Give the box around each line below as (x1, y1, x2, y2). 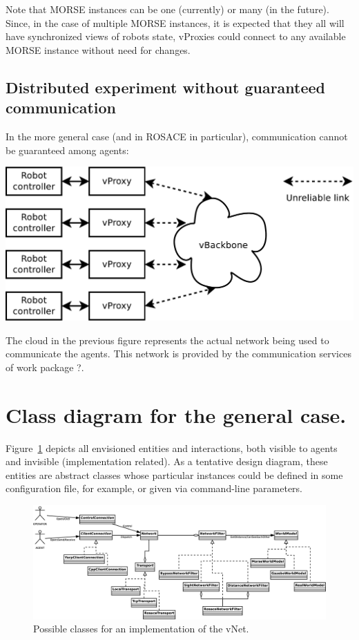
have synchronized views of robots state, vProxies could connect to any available (6, 29, 346, 44)
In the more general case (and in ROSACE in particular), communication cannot (6, 129, 348, 143)
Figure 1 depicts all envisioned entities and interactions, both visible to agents (6, 440, 338, 455)
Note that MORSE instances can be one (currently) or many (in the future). (6, 2, 329, 16)
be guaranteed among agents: (6, 142, 129, 157)
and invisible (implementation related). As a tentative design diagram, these (6, 454, 328, 469)
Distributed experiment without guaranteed (6, 76, 326, 97)
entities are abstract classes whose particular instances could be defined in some (6, 467, 343, 482)
